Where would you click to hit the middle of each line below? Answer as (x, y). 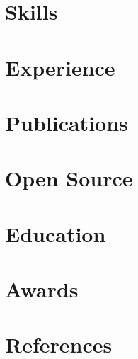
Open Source (69, 178)
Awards (42, 289)
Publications (67, 122)
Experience (60, 67)
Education (56, 233)
